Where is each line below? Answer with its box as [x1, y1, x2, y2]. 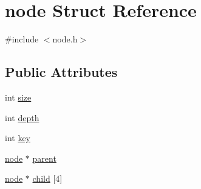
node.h [52, 33, 78, 45]
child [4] [32, 172, 63, 185]
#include [5, 33, 39, 45]
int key [5, 131, 31, 144]
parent [32, 151, 56, 164]
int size [5, 90, 32, 103]
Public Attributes [5, 62, 118, 81]
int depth [5, 111, 39, 124]
